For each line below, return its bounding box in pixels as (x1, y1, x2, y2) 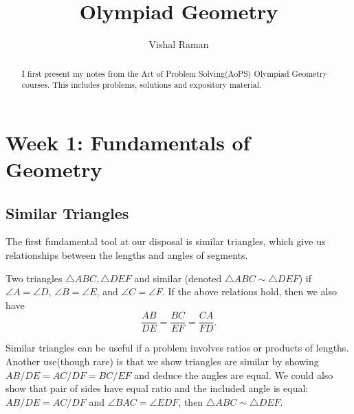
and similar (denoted (134, 271, 222, 285)
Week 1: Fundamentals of (5, 128, 250, 156)
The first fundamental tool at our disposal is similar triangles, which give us (5, 234, 326, 249)
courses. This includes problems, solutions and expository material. (21, 79, 262, 91)
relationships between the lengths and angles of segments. (5, 248, 248, 262)
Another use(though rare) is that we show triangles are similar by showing (5, 354, 319, 369)
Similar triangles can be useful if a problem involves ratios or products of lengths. (5, 341, 349, 355)
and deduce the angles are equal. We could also (134, 367, 333, 382)
